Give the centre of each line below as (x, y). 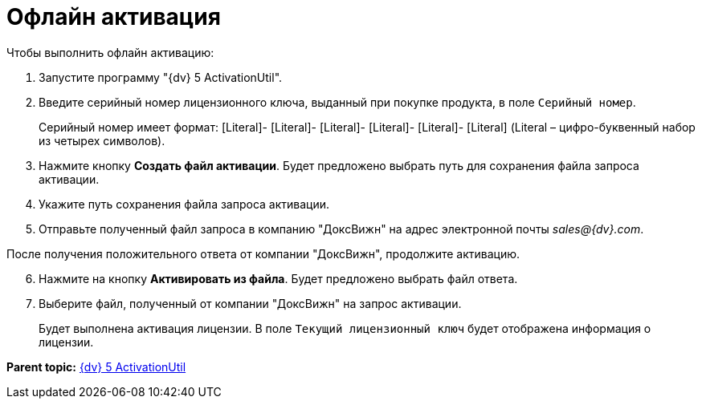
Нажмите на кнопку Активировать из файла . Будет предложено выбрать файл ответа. (278, 278)
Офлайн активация (114, 17)
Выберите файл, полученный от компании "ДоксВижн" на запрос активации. (250, 303)
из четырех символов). (102, 140)
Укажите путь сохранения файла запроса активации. (184, 204)
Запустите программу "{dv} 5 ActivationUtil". (161, 77)
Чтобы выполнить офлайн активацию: (110, 52)
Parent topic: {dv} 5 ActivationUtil (96, 367)
